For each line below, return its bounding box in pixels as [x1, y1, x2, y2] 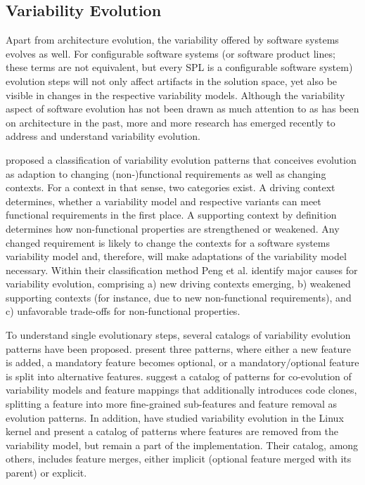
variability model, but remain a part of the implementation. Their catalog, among [6, 437, 359, 452]
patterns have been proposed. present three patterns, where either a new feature [6, 341, 351, 356]
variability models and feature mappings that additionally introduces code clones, [6, 382, 357, 397]
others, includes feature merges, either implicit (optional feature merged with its [6, 451, 352, 466]
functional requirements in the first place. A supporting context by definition [6, 207, 337, 222]
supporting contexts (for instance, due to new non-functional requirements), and [6, 290, 352, 304]
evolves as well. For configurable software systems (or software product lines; [6, 46, 335, 60]
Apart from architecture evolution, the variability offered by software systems [6, 32, 339, 47]
